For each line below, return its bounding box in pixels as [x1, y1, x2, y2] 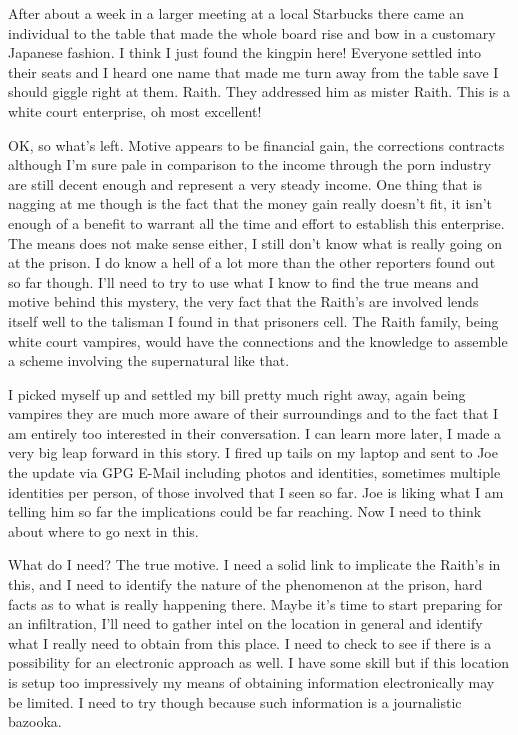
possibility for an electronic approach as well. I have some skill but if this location [8, 652, 510, 673]
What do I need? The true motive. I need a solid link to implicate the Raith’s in [8, 554, 501, 575]
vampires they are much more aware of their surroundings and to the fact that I [8, 403, 499, 424]
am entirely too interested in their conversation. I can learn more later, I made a [8, 422, 502, 443]
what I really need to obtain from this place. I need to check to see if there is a [8, 632, 492, 653]
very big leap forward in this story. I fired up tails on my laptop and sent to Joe [8, 442, 498, 463]
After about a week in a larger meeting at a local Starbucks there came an [8, 3, 465, 23]
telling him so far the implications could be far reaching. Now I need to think [8, 501, 482, 522]
